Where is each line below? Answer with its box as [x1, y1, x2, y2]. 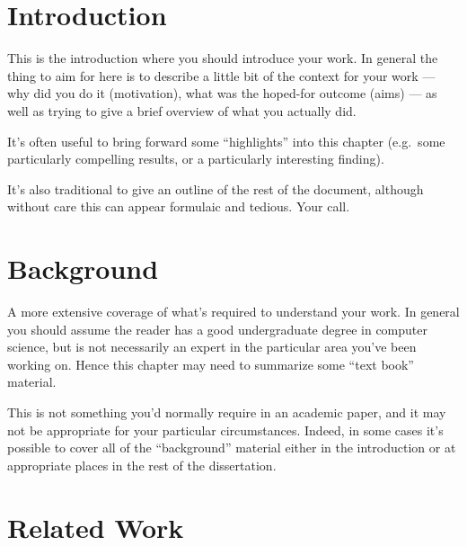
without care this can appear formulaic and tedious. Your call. [7, 197, 350, 216]
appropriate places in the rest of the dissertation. [7, 455, 277, 474]
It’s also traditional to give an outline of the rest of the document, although [7, 179, 424, 198]
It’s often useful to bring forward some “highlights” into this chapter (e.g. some [7, 131, 445, 150]
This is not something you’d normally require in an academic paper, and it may [7, 402, 446, 421]
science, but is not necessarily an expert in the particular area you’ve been [7, 337, 417, 356]
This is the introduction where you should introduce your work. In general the [7, 49, 438, 67]
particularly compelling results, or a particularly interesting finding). [7, 149, 384, 168]
